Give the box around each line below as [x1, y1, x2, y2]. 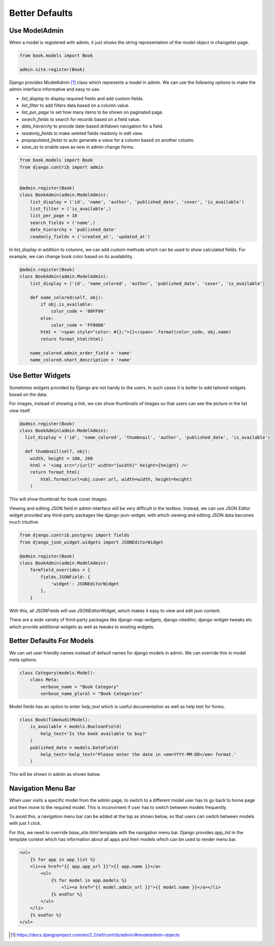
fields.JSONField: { [40, 574, 91, 580]
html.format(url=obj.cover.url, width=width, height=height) [40, 476, 192, 482]
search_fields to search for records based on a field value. [21, 116, 141, 122]
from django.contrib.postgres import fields [19, 533, 130, 538]
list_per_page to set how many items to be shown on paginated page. [21, 109, 164, 115]
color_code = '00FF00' [51, 308, 106, 314]
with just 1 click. [9, 820, 42, 826]
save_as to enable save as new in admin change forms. [21, 144, 135, 150]
